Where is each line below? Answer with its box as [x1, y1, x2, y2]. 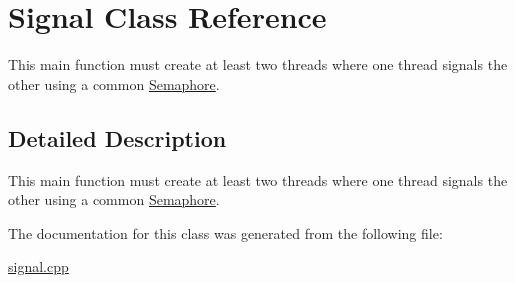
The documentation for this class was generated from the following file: [8, 222, 443, 243]
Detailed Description [8, 122, 227, 153]
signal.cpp [8, 256, 69, 277]
